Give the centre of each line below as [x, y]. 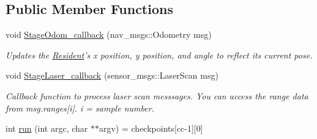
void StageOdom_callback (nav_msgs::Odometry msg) [109, 34]
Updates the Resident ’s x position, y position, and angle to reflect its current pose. [159, 55]
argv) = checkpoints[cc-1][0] [151, 128]
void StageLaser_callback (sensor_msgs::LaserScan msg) [112, 75]
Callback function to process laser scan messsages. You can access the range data [157, 95]
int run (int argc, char [47, 128]
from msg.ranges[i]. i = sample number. [80, 108]
